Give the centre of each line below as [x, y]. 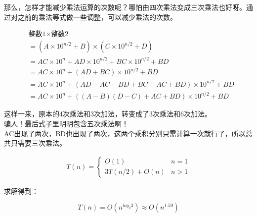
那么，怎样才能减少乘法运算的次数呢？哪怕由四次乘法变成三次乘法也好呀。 [125, 7]
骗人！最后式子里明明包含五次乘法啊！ [66, 123]
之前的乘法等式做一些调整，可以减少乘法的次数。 [97, 17]
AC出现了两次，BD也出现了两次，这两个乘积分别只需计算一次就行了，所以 [125, 133]
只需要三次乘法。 [38, 143]
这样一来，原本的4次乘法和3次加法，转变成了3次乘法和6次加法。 [108, 114]
